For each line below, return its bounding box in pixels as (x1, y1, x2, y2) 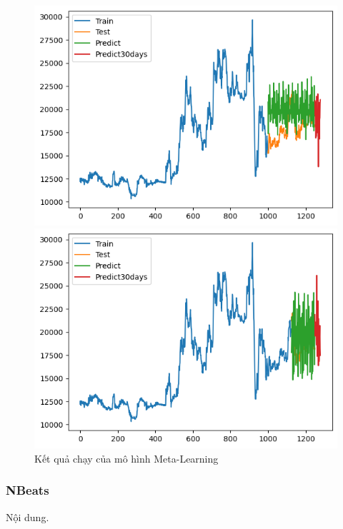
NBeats (6, 481, 49, 499)
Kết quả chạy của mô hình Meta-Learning (34, 450, 219, 465)
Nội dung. (6, 509, 49, 524)
